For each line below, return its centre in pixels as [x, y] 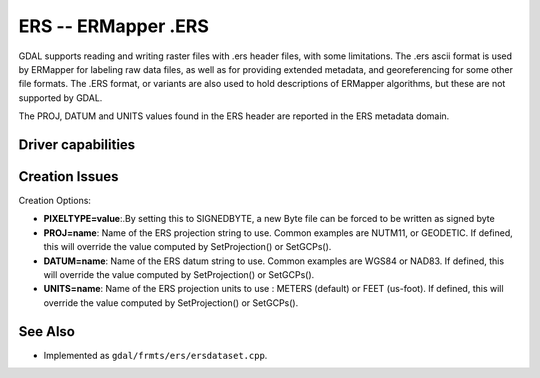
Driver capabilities [77, 144]
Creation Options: [55, 201]
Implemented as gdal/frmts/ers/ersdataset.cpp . [155, 355]
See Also [46, 331]
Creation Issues [68, 176]
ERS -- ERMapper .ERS [114, 26]
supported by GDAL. [60, 97]
